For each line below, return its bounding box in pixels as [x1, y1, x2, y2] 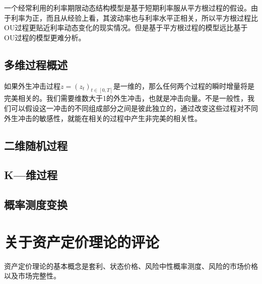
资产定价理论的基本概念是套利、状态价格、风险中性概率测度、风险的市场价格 [4, 260, 258, 271]
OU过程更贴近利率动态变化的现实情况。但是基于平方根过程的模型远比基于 [4, 22, 248, 33]
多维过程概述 [4, 56, 68, 72]
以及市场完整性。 [4, 270, 60, 281]
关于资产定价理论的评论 [4, 231, 160, 252]
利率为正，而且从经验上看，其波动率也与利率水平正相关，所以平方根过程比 [11, 12, 258, 23]
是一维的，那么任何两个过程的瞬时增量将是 [113, 80, 254, 91]
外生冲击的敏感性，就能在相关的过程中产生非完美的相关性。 [4, 112, 202, 123]
